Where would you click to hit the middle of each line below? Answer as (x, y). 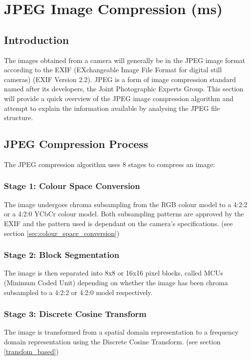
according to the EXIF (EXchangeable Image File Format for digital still (113, 70)
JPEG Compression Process (76, 144)
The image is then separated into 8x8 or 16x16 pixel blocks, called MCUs (114, 273)
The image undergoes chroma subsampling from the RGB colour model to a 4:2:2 (126, 204)
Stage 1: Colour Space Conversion (72, 186)
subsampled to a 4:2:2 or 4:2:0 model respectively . (78, 292)
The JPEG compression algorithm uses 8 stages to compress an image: (110, 164)
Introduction (37, 39)
